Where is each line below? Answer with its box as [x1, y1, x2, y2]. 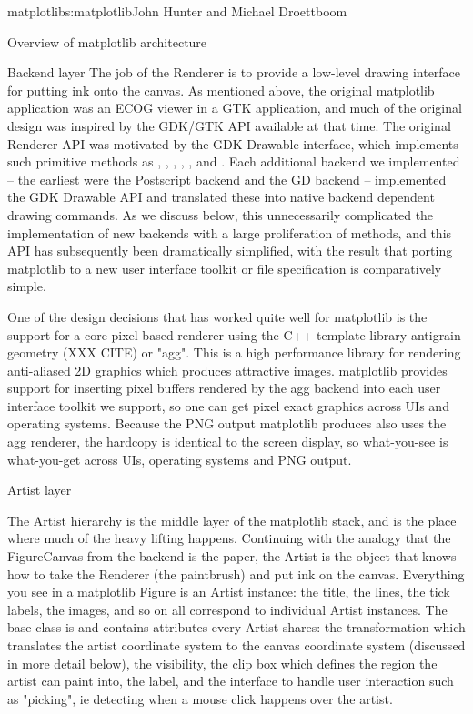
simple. [7, 277, 46, 296]
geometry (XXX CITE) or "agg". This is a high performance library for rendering [7, 343, 461, 362]
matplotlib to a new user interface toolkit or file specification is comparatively [7, 258, 442, 277]
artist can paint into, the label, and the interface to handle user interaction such [7, 671, 454, 690]
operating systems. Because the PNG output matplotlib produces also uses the [7, 414, 447, 433]
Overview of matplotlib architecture [7, 32, 207, 51]
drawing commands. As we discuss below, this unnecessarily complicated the [7, 205, 434, 224]
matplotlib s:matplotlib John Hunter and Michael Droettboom [7, 2, 347, 20]
